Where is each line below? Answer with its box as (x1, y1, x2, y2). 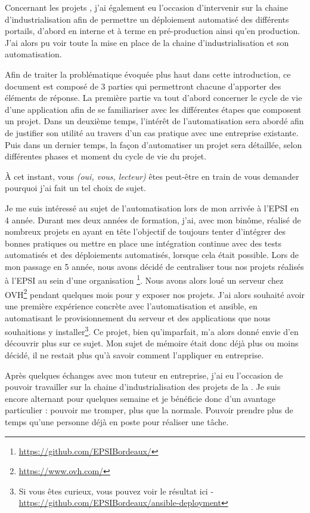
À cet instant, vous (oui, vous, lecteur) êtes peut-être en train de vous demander (5, 170, 299, 182)
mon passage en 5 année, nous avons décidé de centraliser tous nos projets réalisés (5, 260, 304, 272)
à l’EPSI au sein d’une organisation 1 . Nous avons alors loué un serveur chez (5, 272, 284, 287)
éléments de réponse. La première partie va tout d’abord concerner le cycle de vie (5, 91, 302, 104)
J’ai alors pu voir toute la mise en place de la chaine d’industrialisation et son (5, 36, 289, 48)
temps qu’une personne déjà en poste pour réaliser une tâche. (5, 415, 229, 428)
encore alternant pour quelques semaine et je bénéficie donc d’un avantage (5, 392, 276, 404)
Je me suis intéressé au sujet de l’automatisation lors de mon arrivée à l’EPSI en (5, 201, 299, 214)
